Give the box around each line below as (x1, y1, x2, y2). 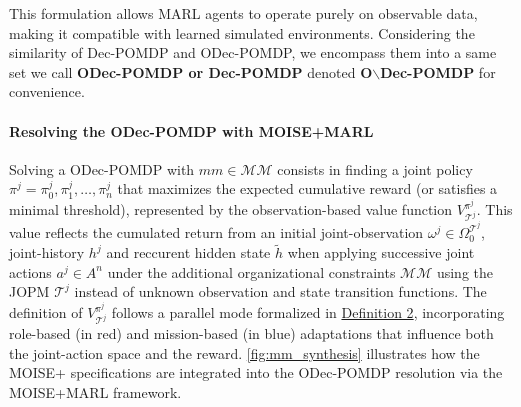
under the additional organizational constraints (107, 261, 396, 282)
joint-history (9, 242, 85, 263)
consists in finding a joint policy (277, 158, 473, 179)
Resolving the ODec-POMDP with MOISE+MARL (9, 120, 374, 141)
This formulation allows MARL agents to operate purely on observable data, (9, 3, 478, 23)
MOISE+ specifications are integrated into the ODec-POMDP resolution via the (9, 362, 503, 383)
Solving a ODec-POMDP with (9, 158, 195, 179)
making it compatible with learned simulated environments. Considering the (9, 22, 475, 43)
